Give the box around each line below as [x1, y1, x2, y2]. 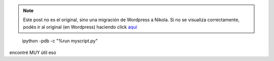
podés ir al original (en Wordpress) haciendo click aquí [23, 24, 137, 30]
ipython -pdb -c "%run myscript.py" [22, 38, 98, 44]
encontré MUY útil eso [9, 49, 56, 55]
